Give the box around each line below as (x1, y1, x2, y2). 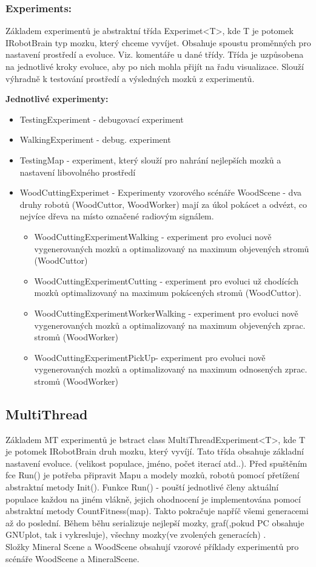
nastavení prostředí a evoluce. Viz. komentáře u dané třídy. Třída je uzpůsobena (5, 48, 304, 61)
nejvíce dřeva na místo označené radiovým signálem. (19, 210, 214, 222)
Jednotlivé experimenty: (5, 92, 109, 105)
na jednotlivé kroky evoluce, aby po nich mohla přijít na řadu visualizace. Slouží (5, 60, 304, 72)
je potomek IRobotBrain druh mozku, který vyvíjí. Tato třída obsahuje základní (5, 445, 304, 458)
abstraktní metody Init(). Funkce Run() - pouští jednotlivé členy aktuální (5, 481, 279, 493)
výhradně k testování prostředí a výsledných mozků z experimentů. (5, 72, 255, 84)
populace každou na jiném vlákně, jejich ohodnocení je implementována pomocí (5, 492, 301, 505)
